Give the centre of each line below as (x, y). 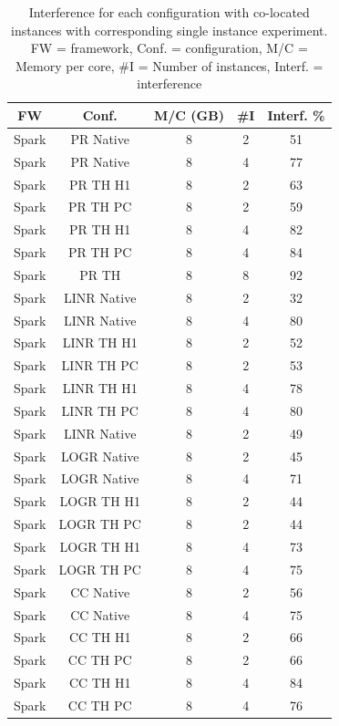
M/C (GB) (189, 114)
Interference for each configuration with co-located (169, 12)
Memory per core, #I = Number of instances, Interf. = (169, 65)
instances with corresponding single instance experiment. (169, 30)
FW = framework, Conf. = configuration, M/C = (169, 48)
